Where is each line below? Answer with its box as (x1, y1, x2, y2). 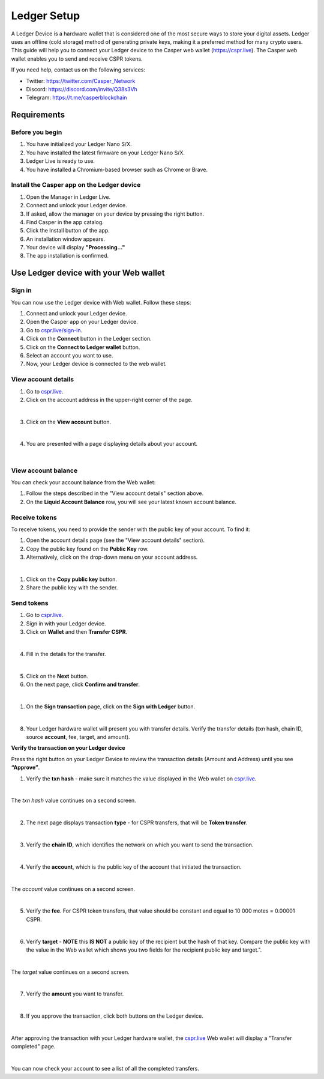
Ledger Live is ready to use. (26, 157, 95, 165)
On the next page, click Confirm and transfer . (26, 681, 140, 688)
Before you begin (11, 128, 62, 136)
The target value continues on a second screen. (11, 968, 130, 976)
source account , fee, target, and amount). (26, 734, 130, 741)
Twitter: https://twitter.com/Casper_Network (26, 77, 136, 84)
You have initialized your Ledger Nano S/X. (26, 141, 132, 148)
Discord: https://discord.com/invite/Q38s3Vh (26, 85, 137, 93)
